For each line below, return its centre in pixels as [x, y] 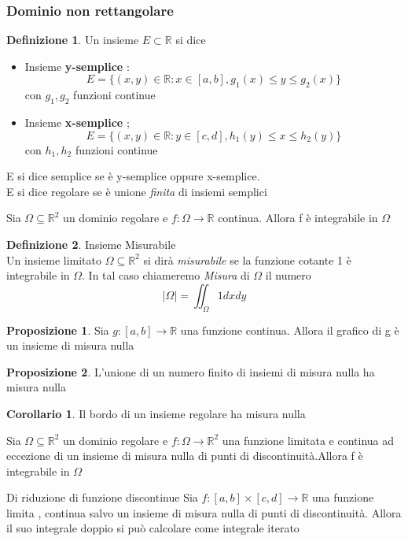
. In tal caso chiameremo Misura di [166, 275]
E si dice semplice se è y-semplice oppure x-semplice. [133, 176]
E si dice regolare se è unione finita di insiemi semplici [137, 191]
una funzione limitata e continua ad [308, 440]
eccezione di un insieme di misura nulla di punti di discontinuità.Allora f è [185, 456]
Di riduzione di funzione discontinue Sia [102, 497]
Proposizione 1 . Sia [58, 330]
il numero [288, 275]
